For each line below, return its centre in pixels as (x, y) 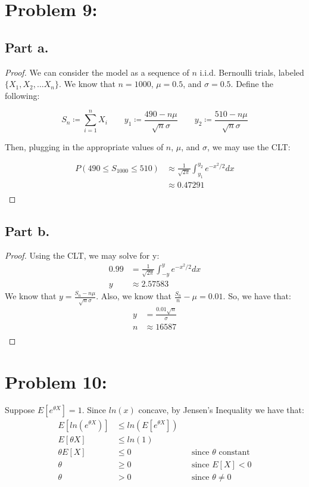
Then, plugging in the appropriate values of (84, 146)
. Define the (252, 84)
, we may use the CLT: (249, 146)
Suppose (20, 410)
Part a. (27, 47)
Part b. (27, 230)
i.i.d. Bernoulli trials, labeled (252, 72)
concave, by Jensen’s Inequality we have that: (221, 410)
